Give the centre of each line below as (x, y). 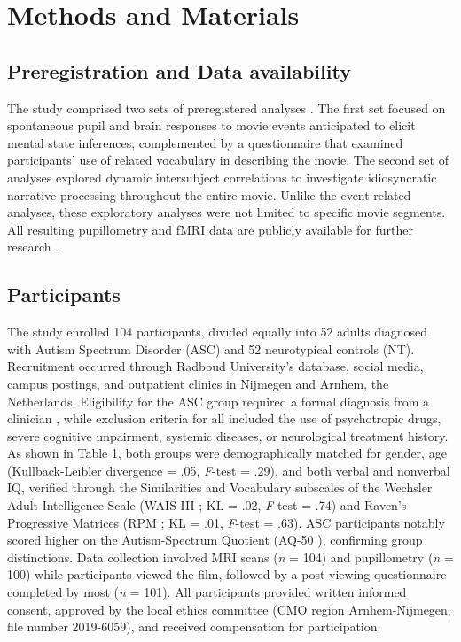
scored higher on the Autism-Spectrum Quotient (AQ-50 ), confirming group (215, 540)
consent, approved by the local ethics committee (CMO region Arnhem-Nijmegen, (229, 609)
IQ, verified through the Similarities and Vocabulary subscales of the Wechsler (220, 487)
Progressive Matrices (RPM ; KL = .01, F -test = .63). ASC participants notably (226, 522)
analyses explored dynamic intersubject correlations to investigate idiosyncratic (222, 177)
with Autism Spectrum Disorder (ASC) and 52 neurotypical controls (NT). (211, 348)
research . (33, 247)
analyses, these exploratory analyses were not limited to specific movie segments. (227, 212)
